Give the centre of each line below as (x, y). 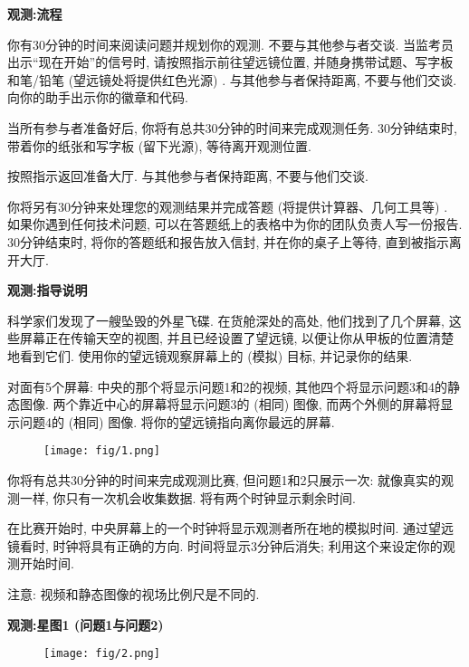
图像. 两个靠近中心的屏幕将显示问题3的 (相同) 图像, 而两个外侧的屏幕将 (230, 404)
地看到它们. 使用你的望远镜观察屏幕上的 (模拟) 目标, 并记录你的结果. (210, 355)
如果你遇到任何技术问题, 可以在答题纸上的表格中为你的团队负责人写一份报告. (235, 224)
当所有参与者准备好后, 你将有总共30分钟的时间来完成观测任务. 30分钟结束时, (232, 127)
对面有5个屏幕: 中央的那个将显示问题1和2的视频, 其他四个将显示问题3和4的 (228, 386)
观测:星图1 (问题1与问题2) (86, 624)
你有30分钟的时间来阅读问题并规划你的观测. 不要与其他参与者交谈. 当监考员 (231, 44)
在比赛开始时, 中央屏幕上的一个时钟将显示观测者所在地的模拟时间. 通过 (218, 528)
